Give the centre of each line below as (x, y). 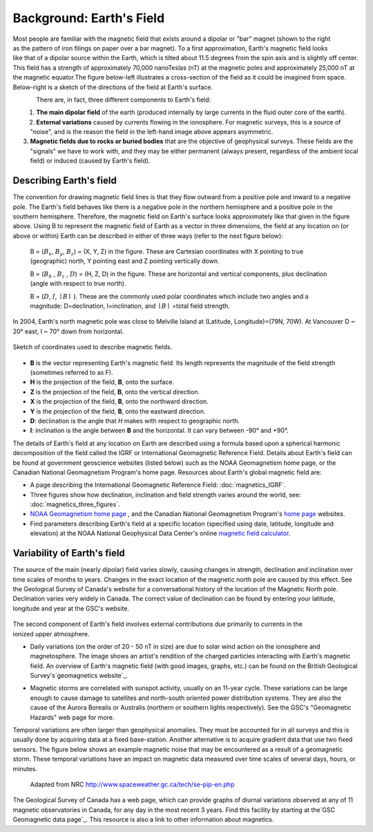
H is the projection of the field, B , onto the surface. (102, 382)
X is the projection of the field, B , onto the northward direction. (119, 402)
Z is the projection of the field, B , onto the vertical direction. (115, 391)
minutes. (25, 768)
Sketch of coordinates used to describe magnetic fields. (93, 347)
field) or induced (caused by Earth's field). (90, 161)
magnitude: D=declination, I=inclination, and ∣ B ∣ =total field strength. (130, 306)
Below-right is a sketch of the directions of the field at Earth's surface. (113, 87)
